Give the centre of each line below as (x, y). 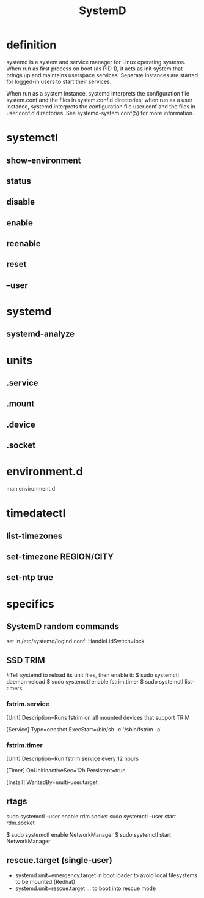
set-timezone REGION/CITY (60, 557)
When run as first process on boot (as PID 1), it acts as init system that (95, 69)
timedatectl (36, 514)
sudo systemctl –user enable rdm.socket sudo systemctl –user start (91, 816)
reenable (24, 243)
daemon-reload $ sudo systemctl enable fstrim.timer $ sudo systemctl (95, 682)
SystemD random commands (63, 626)
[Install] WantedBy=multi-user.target (52, 782)
